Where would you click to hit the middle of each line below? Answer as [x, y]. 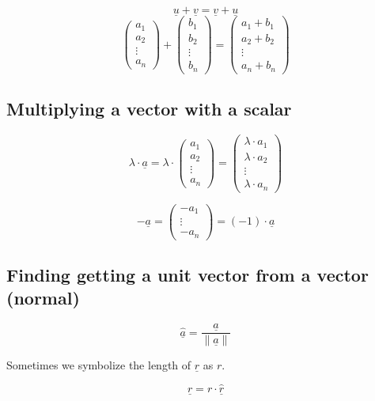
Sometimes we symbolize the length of [99, 365]
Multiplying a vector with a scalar [149, 109]
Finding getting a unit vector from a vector [187, 274]
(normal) [43, 298]
